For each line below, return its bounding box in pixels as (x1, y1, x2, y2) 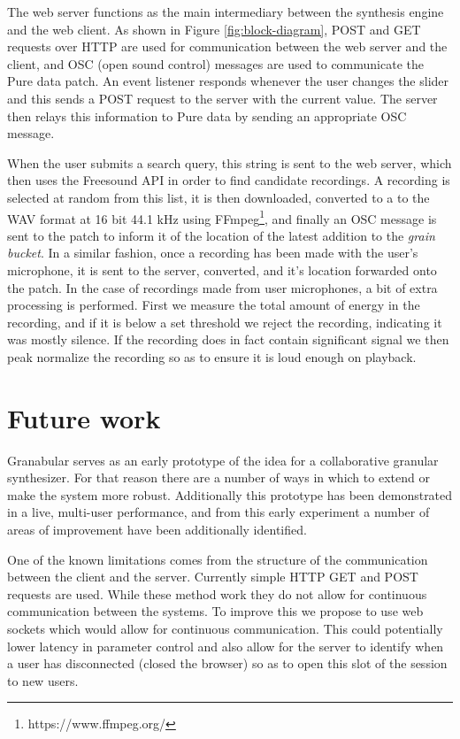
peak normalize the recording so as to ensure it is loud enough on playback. (7, 347, 417, 366)
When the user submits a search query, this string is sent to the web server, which (7, 153, 452, 172)
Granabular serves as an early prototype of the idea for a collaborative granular (7, 450, 439, 469)
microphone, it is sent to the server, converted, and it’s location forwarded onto (7, 260, 437, 279)
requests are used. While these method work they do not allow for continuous (7, 584, 427, 603)
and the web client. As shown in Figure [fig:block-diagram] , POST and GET (7, 19, 421, 38)
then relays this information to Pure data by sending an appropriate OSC (7, 106, 407, 125)
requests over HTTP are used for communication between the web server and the (7, 37, 448, 56)
